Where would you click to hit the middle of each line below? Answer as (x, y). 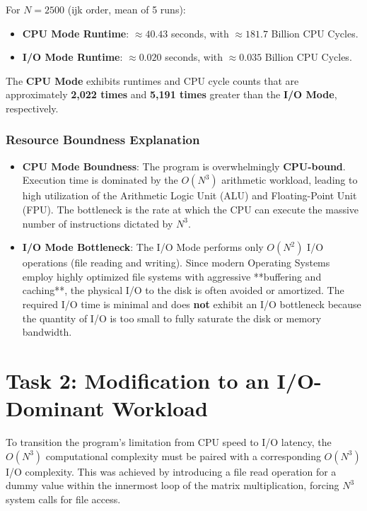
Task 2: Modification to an (138, 380)
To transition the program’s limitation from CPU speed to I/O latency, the (169, 442)
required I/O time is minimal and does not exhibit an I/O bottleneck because (192, 304)
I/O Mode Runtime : (72, 57)
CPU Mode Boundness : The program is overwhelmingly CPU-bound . (184, 166)
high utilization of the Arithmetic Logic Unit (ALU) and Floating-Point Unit (190, 195)
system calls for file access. (63, 499)
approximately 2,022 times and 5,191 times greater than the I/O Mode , (171, 94)
